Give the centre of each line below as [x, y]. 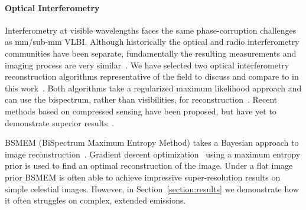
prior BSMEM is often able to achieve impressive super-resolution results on [143, 177]
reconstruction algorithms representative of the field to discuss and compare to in [152, 76]
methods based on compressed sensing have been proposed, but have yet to [141, 111]
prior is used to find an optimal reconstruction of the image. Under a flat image [149, 165]
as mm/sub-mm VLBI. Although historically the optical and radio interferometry [152, 42]
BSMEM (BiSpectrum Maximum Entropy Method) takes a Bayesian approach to [152, 142]
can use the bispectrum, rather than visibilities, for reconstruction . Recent [141, 99]
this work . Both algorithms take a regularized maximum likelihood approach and [153, 88]
